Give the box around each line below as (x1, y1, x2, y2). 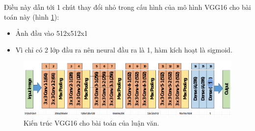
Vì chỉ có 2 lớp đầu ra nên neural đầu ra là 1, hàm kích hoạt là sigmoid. (15, 44, 232, 54)
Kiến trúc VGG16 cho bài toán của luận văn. (24, 117, 159, 128)
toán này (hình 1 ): (4, 11, 59, 22)
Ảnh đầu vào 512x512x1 (15, 28, 88, 38)
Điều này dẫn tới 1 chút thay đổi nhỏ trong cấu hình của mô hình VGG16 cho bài (4, 2, 251, 12)
